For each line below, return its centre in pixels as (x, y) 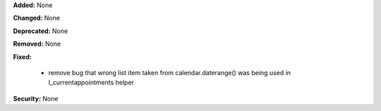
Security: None (36, 98)
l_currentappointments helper (91, 83)
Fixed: (22, 57)
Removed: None (37, 44)
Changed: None (36, 18)
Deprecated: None (41, 31)
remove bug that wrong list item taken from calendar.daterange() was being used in (170, 72)
